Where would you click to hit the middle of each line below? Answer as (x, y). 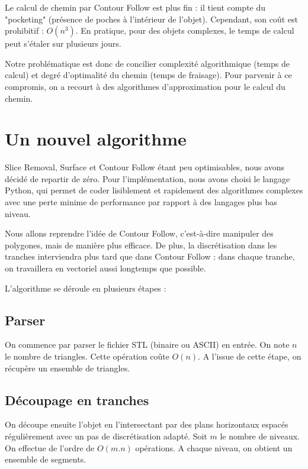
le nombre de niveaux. (260, 436)
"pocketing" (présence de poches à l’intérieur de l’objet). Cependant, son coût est (152, 19)
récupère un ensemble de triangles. (68, 368)
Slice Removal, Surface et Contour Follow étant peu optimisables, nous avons (145, 167)
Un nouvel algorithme (96, 139)
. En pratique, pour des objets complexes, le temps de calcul (185, 30)
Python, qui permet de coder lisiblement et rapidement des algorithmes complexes (154, 190)
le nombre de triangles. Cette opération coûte (87, 356)
